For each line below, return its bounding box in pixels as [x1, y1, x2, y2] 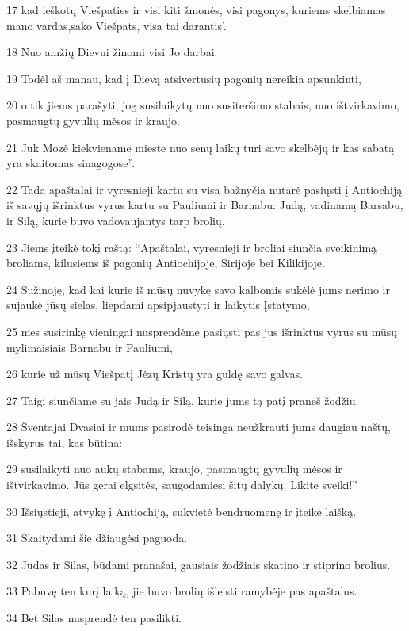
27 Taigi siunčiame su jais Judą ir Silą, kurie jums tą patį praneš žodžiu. [6, 392, 359, 408]
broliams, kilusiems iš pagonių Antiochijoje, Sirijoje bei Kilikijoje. [6, 254, 325, 271]
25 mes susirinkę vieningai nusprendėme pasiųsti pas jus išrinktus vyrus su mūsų [6, 323, 398, 339]
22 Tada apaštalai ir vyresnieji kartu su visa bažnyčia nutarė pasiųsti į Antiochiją [6, 181, 403, 197]
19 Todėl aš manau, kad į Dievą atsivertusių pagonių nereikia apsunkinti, [6, 70, 361, 86]
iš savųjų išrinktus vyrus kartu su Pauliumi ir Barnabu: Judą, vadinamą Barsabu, [6, 197, 403, 213]
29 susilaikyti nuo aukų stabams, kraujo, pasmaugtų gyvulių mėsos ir [6, 461, 342, 477]
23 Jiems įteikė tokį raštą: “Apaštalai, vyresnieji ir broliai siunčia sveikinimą [6, 239, 377, 255]
